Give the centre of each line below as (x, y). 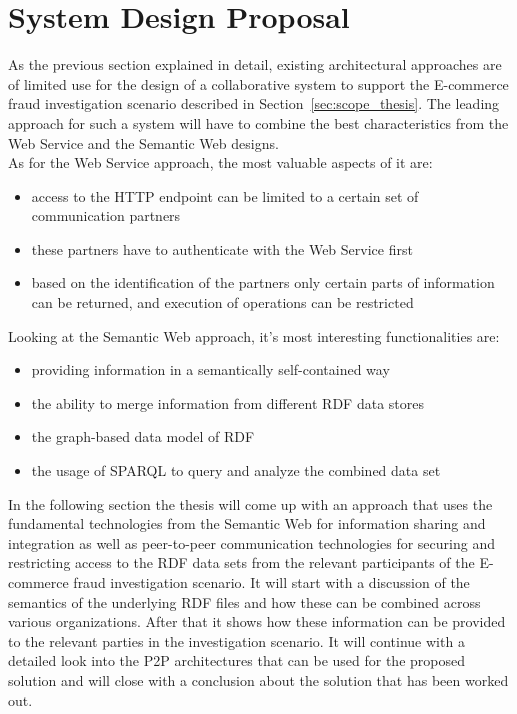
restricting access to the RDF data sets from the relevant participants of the (241, 562)
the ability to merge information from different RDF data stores (227, 402)
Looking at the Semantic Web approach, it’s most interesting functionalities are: (254, 335)
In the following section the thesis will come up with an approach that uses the (250, 503)
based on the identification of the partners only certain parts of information (263, 282)
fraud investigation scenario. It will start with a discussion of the (271, 582)
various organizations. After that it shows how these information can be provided (257, 621)
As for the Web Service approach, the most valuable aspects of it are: (220, 162)
